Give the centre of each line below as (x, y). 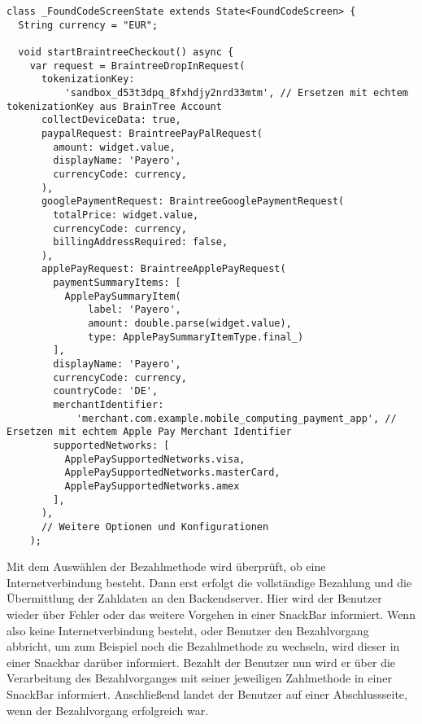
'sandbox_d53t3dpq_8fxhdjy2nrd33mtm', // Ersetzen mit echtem (236, 92)
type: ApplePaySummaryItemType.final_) (196, 337)
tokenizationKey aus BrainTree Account (114, 106)
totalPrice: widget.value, (126, 215)
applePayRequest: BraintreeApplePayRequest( (163, 269)
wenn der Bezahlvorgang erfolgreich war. (108, 710)
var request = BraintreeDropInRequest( (137, 66)
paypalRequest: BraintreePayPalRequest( (152, 133)
